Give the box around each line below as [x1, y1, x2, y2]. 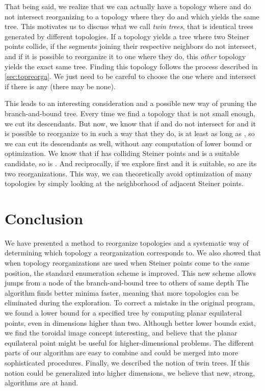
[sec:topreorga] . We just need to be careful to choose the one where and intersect [5, 71, 256, 82]
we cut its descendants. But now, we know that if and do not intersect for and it [5, 118, 256, 128]
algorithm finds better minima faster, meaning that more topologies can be [5, 287, 239, 298]
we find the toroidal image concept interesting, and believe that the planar [5, 327, 237, 338]
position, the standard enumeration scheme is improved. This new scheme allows [5, 267, 256, 278]
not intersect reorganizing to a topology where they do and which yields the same [5, 11, 259, 21]
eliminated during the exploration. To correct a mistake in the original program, [5, 297, 255, 308]
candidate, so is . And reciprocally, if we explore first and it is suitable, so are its [5, 158, 257, 168]
